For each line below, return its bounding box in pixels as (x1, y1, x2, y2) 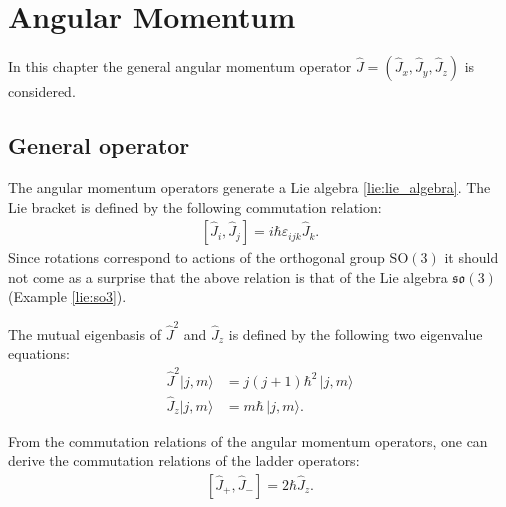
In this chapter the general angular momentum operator (8, 56, 352, 77)
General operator (8, 130, 190, 161)
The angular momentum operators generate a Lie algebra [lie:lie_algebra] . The (8, 176, 491, 197)
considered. (8, 81, 76, 102)
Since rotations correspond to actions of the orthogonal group (8, 247, 385, 268)
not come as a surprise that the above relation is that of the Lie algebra (8, 266, 448, 287)
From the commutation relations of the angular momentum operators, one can (8, 430, 488, 451)
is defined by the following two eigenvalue (228, 323, 483, 344)
